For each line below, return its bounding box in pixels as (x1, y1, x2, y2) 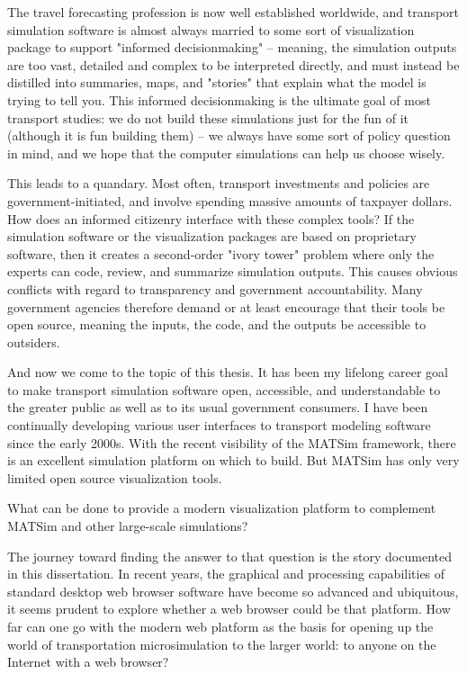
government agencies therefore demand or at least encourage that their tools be (7, 297, 445, 316)
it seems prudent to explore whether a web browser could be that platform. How (7, 599, 451, 618)
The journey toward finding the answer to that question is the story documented (7, 546, 452, 565)
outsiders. (7, 332, 60, 351)
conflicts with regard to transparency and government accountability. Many (7, 279, 423, 298)
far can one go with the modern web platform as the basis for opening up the (7, 617, 434, 635)
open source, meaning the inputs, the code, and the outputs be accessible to (7, 315, 427, 334)
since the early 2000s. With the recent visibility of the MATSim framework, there (7, 433, 456, 452)
